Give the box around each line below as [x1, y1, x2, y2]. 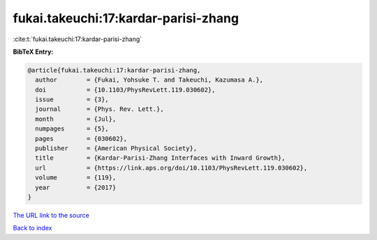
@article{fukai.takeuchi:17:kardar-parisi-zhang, [27, 66, 201, 74]
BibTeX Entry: [13, 47, 54, 56]
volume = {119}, [35, 174, 117, 181]
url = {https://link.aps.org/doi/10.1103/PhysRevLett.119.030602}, [35, 164, 308, 172]
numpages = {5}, [35, 125, 110, 133]
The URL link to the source [13, 211, 90, 219]
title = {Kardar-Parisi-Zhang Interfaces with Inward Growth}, [35, 154, 286, 162]
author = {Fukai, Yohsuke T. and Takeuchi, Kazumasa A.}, [35, 76, 264, 84]
